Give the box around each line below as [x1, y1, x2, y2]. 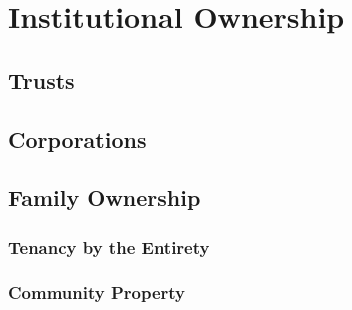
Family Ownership [8, 182, 201, 213]
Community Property [8, 280, 186, 305]
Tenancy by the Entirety [8, 234, 210, 259]
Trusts [8, 64, 75, 95]
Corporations [8, 123, 147, 154]
